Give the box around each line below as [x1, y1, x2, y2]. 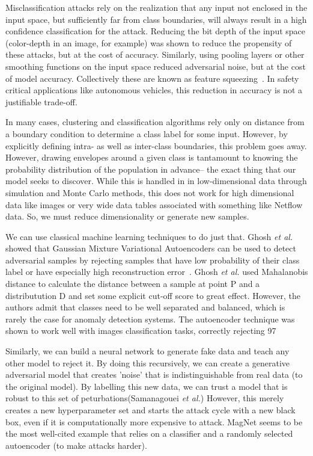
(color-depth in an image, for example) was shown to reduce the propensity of [5, 36, 292, 49]
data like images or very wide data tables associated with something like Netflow [5, 198, 303, 211]
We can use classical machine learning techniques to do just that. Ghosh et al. [5, 230, 293, 242]
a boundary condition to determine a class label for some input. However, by [5, 127, 288, 140]
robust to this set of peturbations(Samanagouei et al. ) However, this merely [5, 392, 284, 404]
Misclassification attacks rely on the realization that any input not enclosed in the [5, 1, 308, 13]
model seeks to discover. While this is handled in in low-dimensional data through [5, 174, 307, 187]
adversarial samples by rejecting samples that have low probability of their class [5, 253, 300, 266]
